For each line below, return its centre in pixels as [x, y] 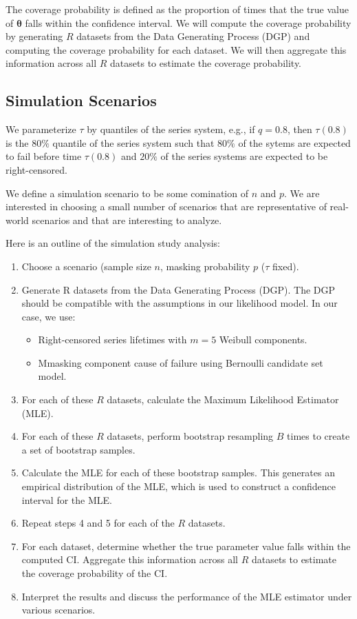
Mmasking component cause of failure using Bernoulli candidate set [181, 362]
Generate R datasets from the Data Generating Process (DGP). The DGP [178, 289]
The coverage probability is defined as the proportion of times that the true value [177, 9]
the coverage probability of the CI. [95, 573]
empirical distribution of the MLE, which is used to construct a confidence [179, 486]
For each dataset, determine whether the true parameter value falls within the [186, 546]
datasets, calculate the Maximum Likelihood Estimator [223, 399]
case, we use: [48, 316]
